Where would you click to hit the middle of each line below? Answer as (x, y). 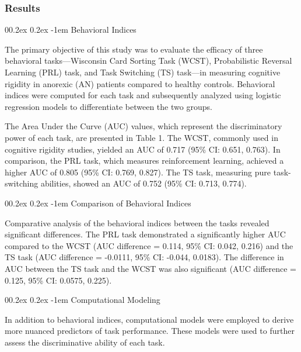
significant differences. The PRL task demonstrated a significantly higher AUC (145, 234)
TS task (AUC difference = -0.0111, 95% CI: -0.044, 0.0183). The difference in (144, 257)
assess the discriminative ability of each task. (85, 342)
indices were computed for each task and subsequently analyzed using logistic (143, 95)
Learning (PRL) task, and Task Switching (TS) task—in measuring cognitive (143, 72)
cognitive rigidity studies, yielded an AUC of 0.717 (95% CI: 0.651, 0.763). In (143, 149)
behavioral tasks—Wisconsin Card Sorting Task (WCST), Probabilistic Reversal (148, 61)
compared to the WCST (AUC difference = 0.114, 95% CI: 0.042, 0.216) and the (149, 245)
